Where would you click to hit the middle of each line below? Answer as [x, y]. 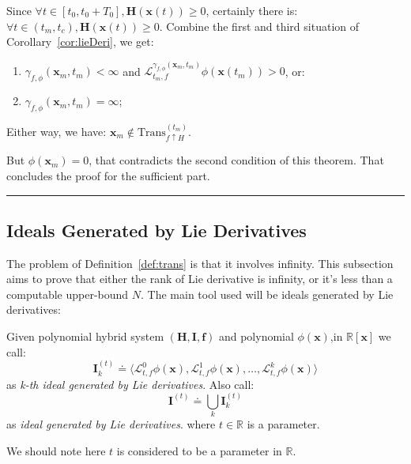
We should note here [56, 450]
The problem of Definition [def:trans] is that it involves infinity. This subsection [200, 263]
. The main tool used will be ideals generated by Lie [267, 294]
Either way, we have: [57, 131]
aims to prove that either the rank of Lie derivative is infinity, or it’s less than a [200, 279]
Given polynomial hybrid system [85, 336]
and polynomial [256, 336]
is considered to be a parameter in [199, 450]
